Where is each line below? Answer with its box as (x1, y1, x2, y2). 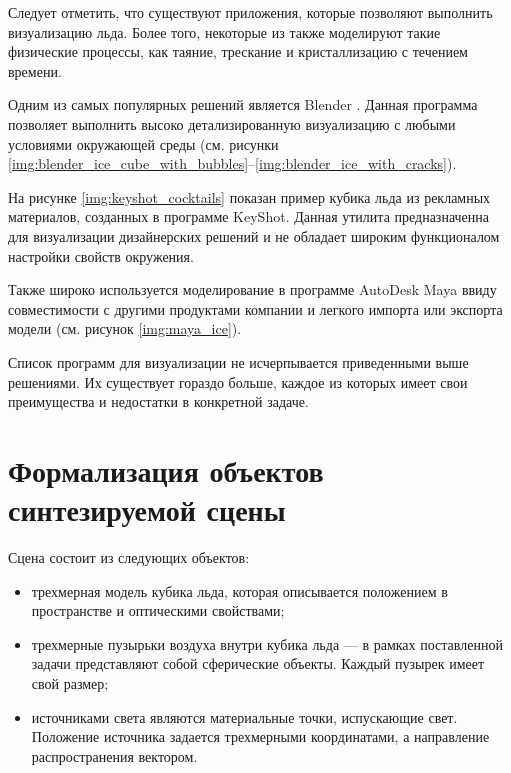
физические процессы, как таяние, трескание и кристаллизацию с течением (8, 41, 468, 62)
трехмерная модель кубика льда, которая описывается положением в (31, 580, 448, 601)
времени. (8, 60, 62, 81)
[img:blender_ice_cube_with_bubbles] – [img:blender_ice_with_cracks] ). (8, 153, 457, 174)
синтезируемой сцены (8, 489, 286, 530)
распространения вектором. (31, 745, 198, 766)
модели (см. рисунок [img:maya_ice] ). (8, 318, 242, 339)
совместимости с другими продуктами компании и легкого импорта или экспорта (8, 298, 503, 319)
